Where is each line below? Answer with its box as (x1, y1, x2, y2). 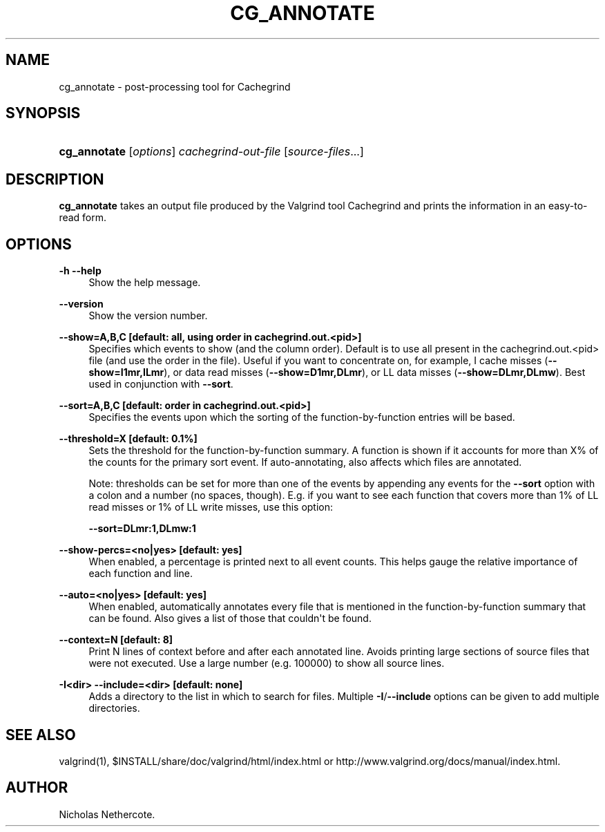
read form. (59, 211, 107, 224)
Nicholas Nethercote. (59, 808, 155, 820)
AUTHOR (6, 779, 68, 797)
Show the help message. (88, 276, 201, 289)
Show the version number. (88, 310, 208, 322)
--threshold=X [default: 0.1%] (59, 433, 198, 445)
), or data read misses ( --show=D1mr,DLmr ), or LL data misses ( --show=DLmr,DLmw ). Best (164, 366, 586, 379)
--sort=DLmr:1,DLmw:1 (88, 522, 196, 535)
